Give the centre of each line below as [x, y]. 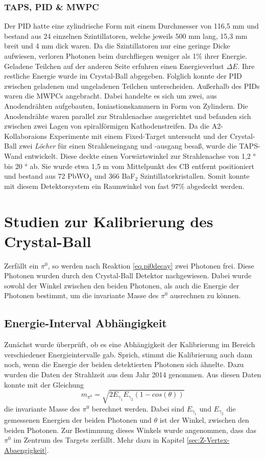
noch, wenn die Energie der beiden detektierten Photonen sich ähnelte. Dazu [124, 364]
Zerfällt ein [21, 265]
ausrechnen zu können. [206, 295]
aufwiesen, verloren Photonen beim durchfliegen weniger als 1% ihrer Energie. [126, 56]
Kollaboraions [26, 136]
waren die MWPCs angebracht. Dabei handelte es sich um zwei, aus [111, 96]
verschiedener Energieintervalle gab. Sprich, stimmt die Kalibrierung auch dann [128, 354]
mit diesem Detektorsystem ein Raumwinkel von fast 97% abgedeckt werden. [124, 186]
